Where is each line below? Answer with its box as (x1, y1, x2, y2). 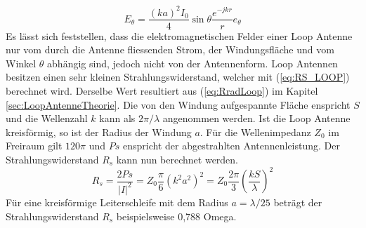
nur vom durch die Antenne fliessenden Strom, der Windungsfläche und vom (6, 42, 334, 57)
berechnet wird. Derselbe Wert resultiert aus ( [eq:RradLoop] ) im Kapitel (6, 83, 318, 98)
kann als (99, 111, 136, 126)
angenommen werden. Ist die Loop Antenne (162, 111, 351, 126)
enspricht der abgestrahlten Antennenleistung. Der (122, 138, 340, 153)
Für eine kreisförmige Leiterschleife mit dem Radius (6, 194, 228, 209)
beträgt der (273, 194, 322, 209)
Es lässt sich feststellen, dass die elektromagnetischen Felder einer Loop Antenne (6, 28, 353, 43)
